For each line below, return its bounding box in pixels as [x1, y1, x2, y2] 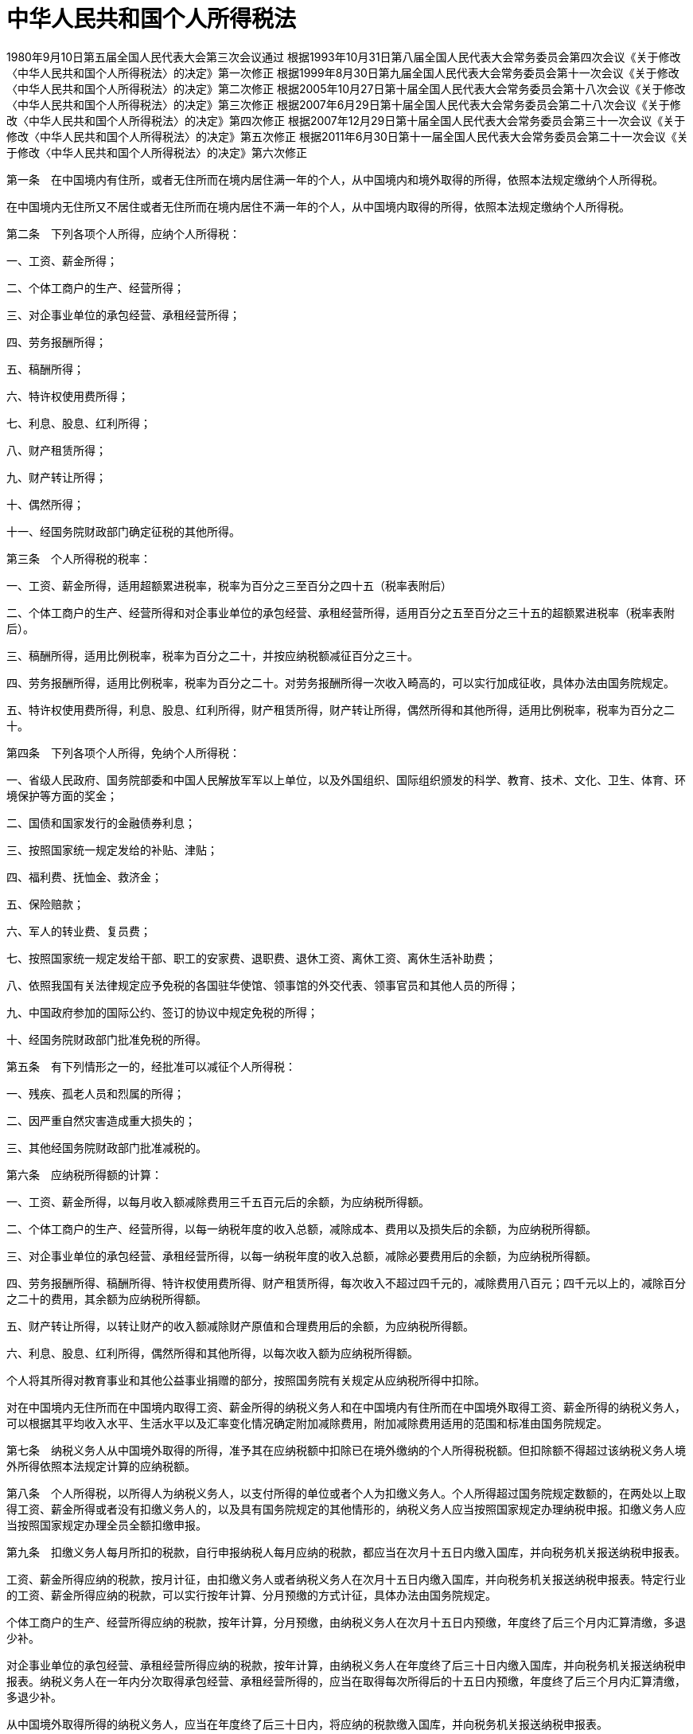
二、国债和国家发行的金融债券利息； [6, 815, 196, 830]
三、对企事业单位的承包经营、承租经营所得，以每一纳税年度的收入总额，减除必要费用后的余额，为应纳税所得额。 [6, 1248, 597, 1263]
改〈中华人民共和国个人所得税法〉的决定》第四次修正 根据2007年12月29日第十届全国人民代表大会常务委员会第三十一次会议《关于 [6, 113, 686, 127]
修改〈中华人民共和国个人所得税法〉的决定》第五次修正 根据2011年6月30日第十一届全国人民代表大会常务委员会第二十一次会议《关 [6, 129, 688, 143]
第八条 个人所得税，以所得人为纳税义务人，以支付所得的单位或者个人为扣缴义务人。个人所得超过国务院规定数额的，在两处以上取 [6, 1486, 686, 1500]
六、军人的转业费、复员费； [6, 924, 151, 938]
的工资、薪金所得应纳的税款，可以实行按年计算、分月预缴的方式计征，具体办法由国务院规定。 [6, 1588, 496, 1602]
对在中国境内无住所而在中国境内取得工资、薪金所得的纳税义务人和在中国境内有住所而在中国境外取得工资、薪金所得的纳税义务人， [6, 1400, 686, 1414]
